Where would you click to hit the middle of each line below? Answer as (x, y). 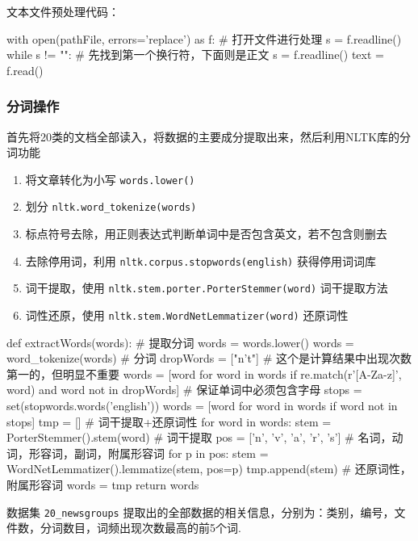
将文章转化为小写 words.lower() (110, 179)
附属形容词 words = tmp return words (103, 484)
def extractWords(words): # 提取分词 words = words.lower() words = (180, 342)
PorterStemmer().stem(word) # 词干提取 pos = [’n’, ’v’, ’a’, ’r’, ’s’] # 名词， (199, 437)
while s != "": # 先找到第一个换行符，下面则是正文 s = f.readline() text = (195, 55)
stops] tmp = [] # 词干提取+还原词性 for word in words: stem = (169, 421)
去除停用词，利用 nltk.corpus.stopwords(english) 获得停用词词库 (201, 260)
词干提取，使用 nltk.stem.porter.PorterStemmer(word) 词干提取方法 (207, 288)
